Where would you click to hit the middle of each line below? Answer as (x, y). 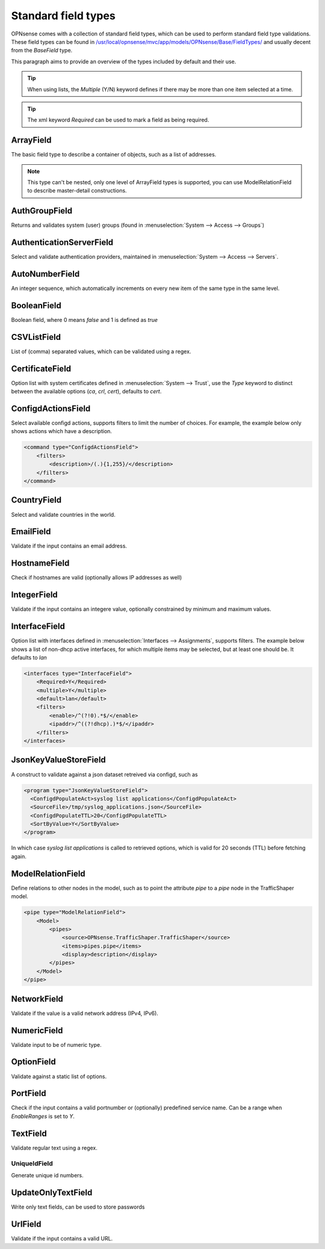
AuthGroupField (42, 211)
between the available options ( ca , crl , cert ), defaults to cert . (86, 392)
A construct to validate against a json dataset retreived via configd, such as (104, 774)
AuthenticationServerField (62, 243)
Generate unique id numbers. (47, 1175)
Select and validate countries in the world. (63, 514)
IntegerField (35, 595)
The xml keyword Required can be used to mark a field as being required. (118, 120)
